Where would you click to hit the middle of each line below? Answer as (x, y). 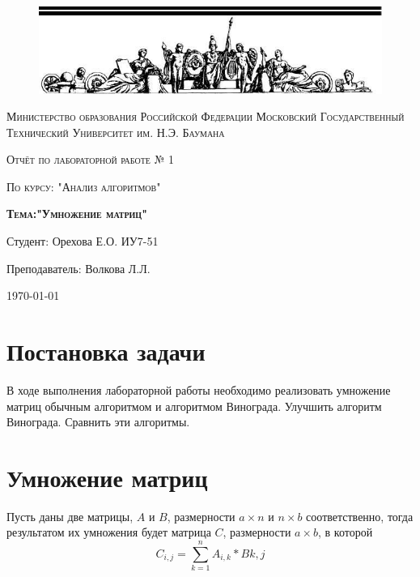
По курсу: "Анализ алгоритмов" (84, 186)
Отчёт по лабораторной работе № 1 (91, 159)
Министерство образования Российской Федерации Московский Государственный (206, 116)
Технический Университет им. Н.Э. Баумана (116, 132)
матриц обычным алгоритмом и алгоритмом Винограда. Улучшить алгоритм (194, 406)
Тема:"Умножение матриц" (77, 214)
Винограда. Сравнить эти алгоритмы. (98, 422)
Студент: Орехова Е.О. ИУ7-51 (83, 241)
